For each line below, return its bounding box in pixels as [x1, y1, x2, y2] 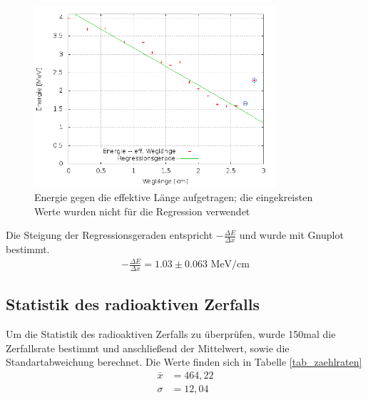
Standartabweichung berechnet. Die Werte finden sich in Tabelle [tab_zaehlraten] [6, 354, 362, 369]
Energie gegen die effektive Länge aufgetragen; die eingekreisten [34, 189, 313, 204]
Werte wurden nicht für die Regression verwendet [34, 203, 250, 218]
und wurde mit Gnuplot [239, 227, 344, 242]
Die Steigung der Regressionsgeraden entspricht [6, 227, 213, 242]
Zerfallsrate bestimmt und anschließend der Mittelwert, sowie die [6, 340, 290, 355]
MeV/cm [210, 260, 250, 270]
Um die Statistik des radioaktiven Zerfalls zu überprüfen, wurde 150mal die [6, 327, 336, 342]
